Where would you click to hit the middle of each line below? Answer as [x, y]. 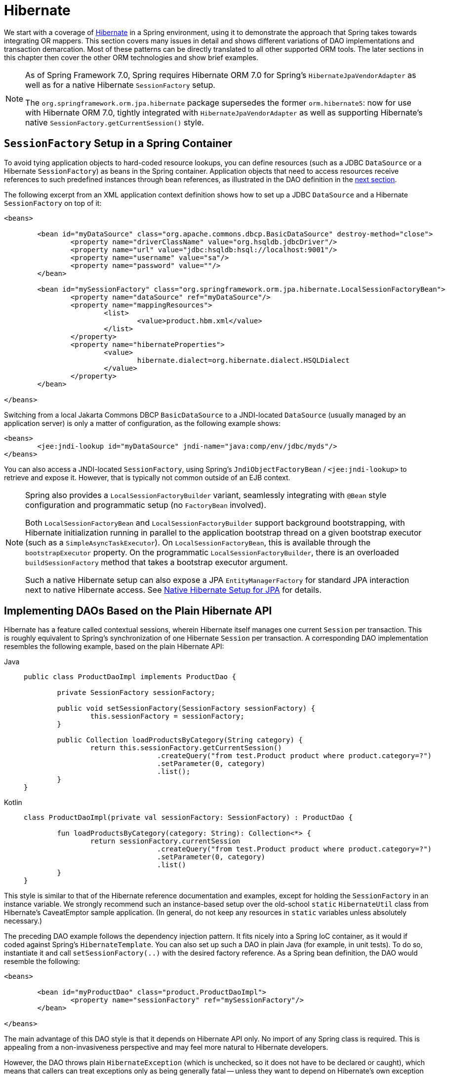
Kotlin [13, 803]
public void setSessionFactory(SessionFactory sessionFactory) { [186, 709]
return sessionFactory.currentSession [165, 841]
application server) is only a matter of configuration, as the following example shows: [143, 423]
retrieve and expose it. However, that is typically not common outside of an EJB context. [147, 477]
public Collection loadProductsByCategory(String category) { [180, 740]
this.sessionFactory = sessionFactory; [167, 716]
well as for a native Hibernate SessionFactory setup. [120, 85]
